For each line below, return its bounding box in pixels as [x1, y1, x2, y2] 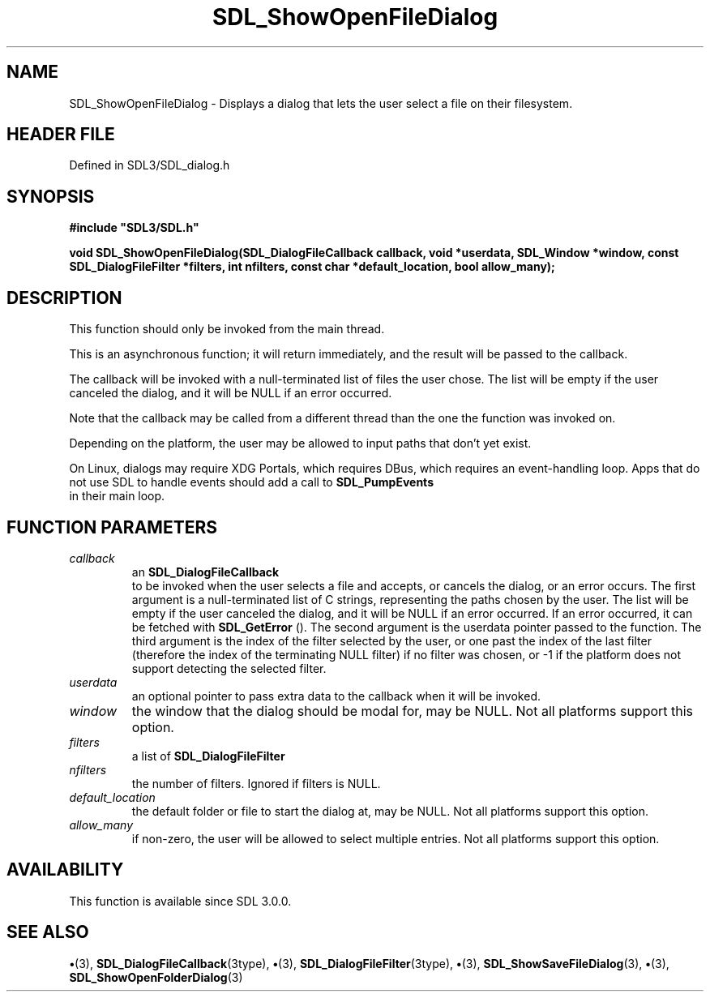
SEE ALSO [6, 922, 89, 943]
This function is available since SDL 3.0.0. [69, 893, 292, 908]
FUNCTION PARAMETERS [6, 516, 217, 538]
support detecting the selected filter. [131, 661, 327, 675]
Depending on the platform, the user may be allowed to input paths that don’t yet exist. [69, 436, 532, 451]
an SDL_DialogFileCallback [131, 564, 280, 579]
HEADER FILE [6, 124, 115, 145]
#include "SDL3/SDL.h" [69, 221, 199, 235]
